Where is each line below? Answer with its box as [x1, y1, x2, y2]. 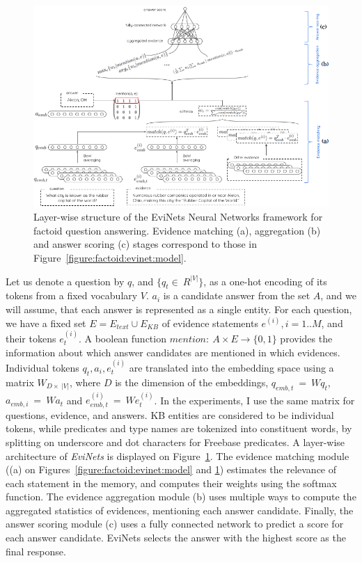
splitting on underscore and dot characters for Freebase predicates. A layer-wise [6, 434, 345, 449]
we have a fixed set [6, 315, 86, 330]
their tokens [6, 331, 56, 345]
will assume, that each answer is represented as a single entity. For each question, [6, 301, 352, 316]
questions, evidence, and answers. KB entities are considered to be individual [6, 407, 334, 422]
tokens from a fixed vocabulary [6, 288, 138, 303]
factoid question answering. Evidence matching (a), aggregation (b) [33, 223, 321, 237]
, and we [320, 288, 356, 303]
